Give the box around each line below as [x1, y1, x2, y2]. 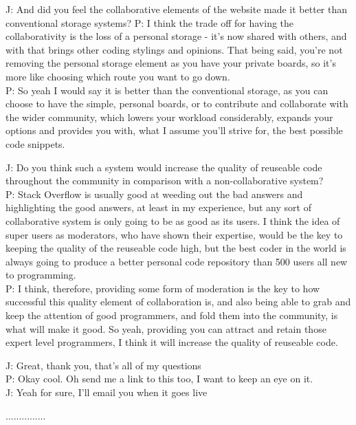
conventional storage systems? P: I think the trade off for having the [5, 15, 294, 30]
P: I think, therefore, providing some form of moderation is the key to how [5, 281, 320, 295]
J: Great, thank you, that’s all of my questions [5, 358, 201, 372]
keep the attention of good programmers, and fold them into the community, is [5, 308, 338, 323]
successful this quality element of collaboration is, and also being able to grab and [5, 294, 351, 309]
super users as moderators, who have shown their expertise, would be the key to [5, 227, 343, 241]
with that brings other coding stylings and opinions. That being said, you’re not [5, 42, 343, 56]
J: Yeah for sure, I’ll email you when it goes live [5, 385, 208, 400]
